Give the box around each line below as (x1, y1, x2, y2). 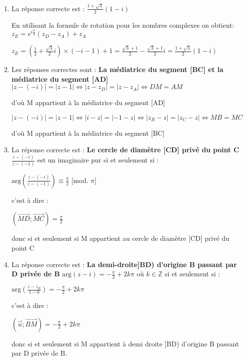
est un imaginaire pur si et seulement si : (37, 155, 159, 165)
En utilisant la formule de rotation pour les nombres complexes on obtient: (11, 19, 234, 30)
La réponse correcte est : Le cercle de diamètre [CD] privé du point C (11, 144, 239, 154)
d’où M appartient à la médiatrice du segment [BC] (11, 127, 165, 138)
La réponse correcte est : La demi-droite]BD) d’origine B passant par (11, 259, 237, 269)
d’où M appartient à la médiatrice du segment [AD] (11, 97, 165, 108)
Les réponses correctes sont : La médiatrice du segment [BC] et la (11, 64, 224, 74)
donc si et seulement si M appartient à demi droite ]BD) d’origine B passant (11, 338, 239, 348)
